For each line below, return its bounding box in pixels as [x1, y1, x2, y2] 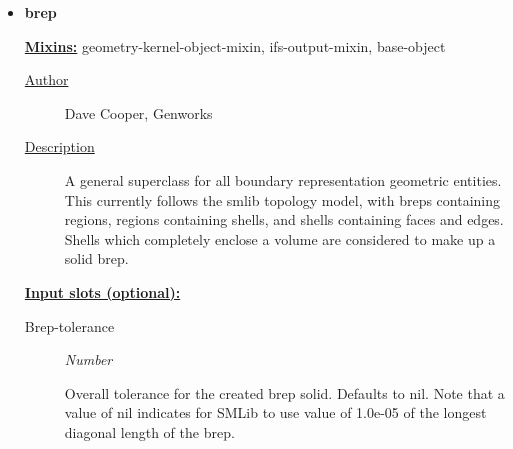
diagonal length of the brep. [64, 421, 235, 442]
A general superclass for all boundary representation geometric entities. [64, 169, 502, 190]
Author [24, 69, 69, 90]
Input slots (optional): [24, 281, 181, 302]
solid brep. [64, 248, 129, 269]
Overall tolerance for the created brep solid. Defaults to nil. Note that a [64, 382, 505, 403]
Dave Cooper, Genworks [64, 102, 213, 123]
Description [24, 136, 95, 157]
